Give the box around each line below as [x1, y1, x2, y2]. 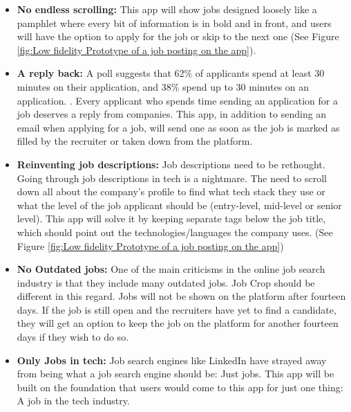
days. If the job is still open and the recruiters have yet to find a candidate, [17, 302, 336, 316]
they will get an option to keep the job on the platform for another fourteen [17, 316, 339, 330]
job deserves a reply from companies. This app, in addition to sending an [17, 107, 327, 121]
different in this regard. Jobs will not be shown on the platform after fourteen [17, 289, 346, 303]
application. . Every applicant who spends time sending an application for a [17, 93, 338, 107]
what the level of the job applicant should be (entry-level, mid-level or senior [17, 197, 342, 212]
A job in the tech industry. [17, 393, 130, 408]
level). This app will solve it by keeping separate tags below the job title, [17, 211, 326, 226]
